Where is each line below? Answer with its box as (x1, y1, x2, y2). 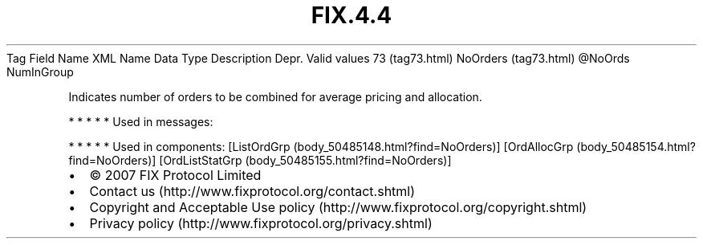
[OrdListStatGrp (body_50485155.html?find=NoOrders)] (159, 153, 452, 167)
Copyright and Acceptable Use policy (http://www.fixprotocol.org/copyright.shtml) (89, 198, 587, 215)
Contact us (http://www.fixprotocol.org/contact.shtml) (89, 182, 416, 199)
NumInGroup (6, 64, 74, 79)
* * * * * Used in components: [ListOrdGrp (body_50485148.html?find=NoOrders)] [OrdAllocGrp (68, 139, 574, 153)
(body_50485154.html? (576, 139, 696, 153)
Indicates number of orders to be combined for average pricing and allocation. (68, 89, 482, 104)
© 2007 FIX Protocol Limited (89, 166, 262, 183)
